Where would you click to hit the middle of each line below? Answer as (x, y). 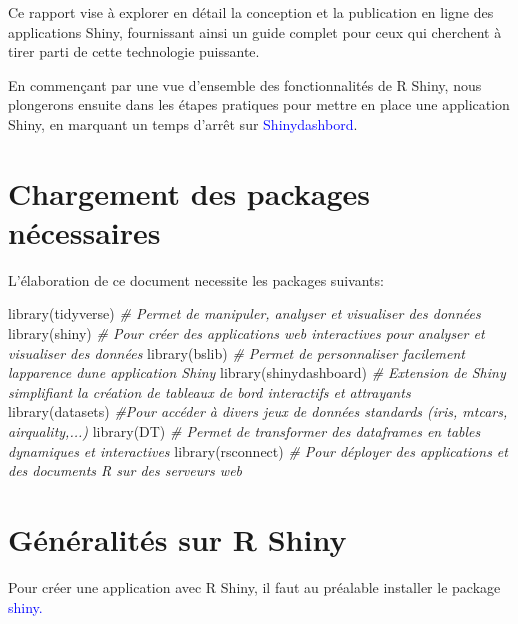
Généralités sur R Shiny (177, 539)
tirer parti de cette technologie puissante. (134, 51)
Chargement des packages (189, 192)
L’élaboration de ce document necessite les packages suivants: (196, 279)
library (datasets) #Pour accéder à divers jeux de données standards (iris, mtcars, (258, 411)
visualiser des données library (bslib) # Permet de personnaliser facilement (237, 352)
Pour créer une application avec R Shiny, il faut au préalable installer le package (254, 586)
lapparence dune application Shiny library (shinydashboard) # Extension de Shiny (257, 372)
